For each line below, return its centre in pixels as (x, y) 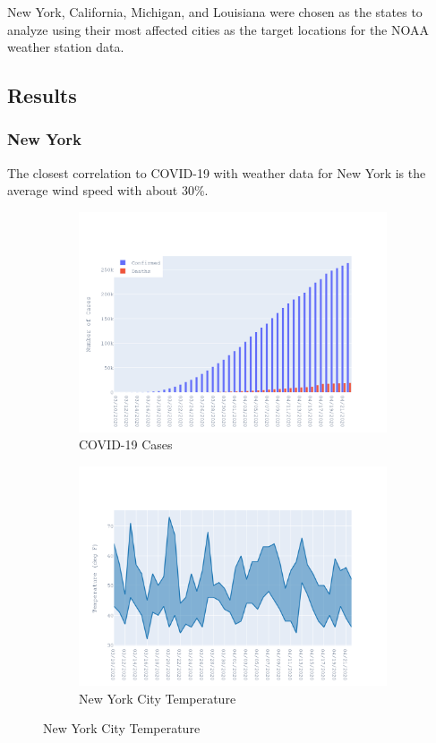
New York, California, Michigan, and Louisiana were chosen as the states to (215, 12)
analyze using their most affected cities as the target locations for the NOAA (218, 29)
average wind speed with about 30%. (108, 190)
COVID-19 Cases (126, 444)
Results (42, 95)
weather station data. (66, 47)
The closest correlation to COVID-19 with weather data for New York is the (217, 172)
